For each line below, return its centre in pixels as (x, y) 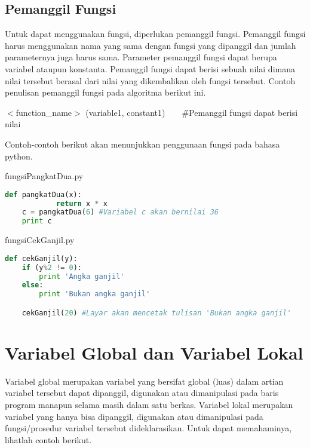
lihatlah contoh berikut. (48, 439)
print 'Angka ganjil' (82, 276)
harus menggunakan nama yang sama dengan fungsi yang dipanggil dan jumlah (151, 45)
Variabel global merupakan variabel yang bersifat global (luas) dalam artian (144, 381)
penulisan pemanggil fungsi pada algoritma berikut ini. (105, 92)
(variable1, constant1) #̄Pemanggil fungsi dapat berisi (192, 112)
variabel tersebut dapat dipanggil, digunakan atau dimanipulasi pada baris (142, 393)
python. (19, 156)
